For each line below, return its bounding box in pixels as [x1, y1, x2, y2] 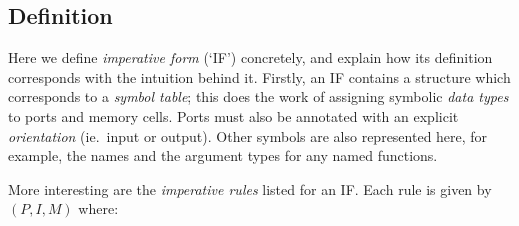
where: [78, 198, 119, 219]
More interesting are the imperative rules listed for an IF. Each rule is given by [8, 178, 492, 199]
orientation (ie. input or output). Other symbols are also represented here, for [8, 125, 488, 146]
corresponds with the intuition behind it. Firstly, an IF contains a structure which [8, 66, 511, 87]
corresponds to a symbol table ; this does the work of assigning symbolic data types [8, 86, 509, 107]
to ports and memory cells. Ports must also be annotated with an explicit [8, 105, 459, 126]
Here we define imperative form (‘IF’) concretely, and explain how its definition [8, 47, 493, 68]
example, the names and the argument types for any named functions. [8, 145, 438, 166]
